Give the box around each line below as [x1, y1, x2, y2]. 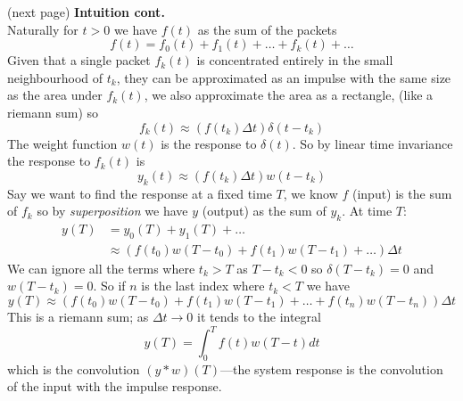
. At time [342, 201, 393, 220]
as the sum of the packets [197, 20, 337, 38]
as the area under [7, 86, 103, 104]
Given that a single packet [7, 51, 151, 70]
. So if [93, 276, 126, 295]
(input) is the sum [351, 184, 452, 202]
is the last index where [141, 276, 265, 295]
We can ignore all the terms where [7, 258, 195, 277]
